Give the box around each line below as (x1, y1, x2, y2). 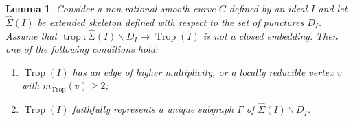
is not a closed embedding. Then (203, 28, 338, 42)
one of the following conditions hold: (5, 42, 159, 56)
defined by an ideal (229, 1, 308, 15)
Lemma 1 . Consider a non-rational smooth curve (5, 1, 216, 15)
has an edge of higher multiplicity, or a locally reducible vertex (72, 64, 334, 79)
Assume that (5, 28, 58, 42)
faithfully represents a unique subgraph (72, 102, 234, 116)
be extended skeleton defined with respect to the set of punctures (37, 14, 304, 29)
